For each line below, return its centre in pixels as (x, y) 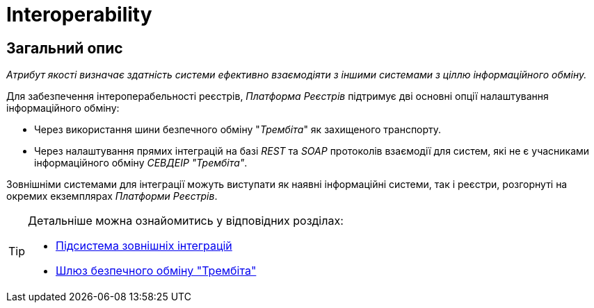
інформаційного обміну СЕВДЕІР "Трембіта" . (141, 163)
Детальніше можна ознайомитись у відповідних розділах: (186, 221)
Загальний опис (65, 48)
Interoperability (79, 15)
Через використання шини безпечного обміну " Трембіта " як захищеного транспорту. (238, 130)
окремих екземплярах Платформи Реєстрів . (112, 196)
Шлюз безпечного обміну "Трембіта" (156, 271)
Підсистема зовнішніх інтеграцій (144, 246)
